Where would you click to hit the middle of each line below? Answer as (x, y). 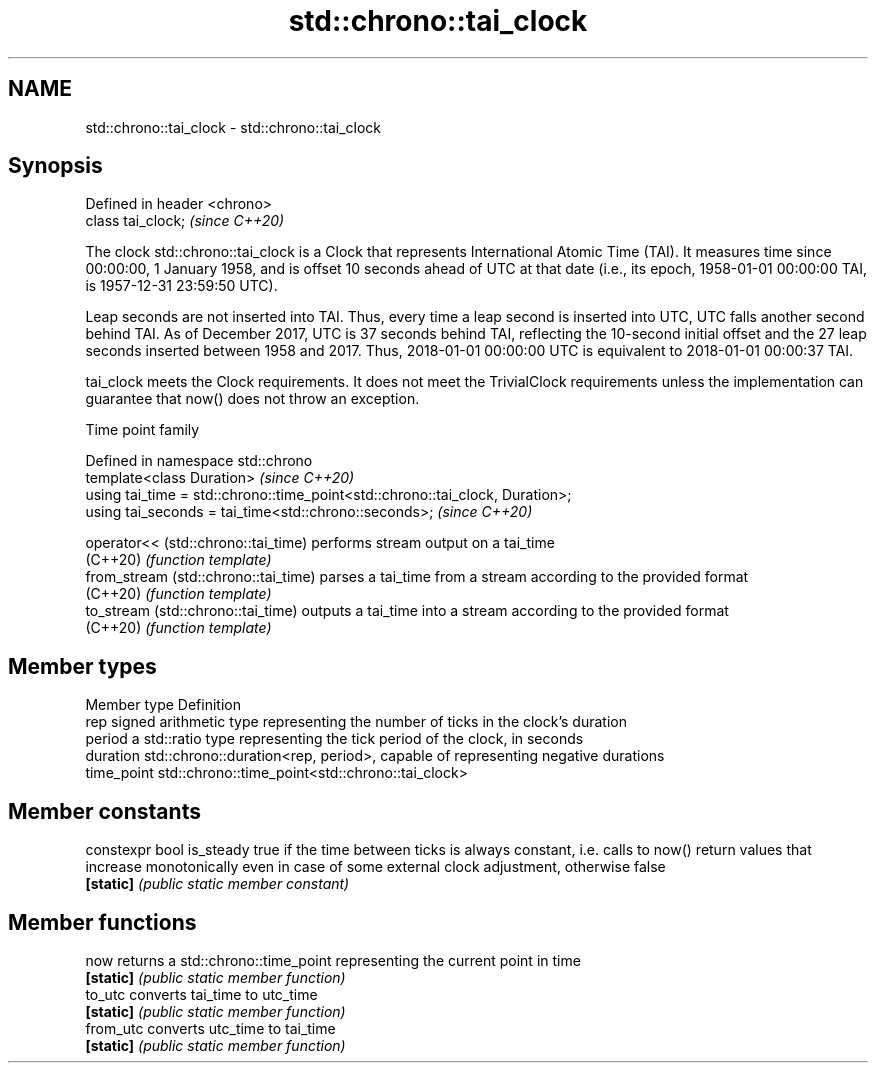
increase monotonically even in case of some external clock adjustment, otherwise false (375, 867)
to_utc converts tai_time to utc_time (201, 994)
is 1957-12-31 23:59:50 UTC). (181, 286)
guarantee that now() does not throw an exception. (252, 399)
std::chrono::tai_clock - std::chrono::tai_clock (233, 127)
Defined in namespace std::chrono (199, 461)
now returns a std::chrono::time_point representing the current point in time (333, 960)
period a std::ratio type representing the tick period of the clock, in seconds (334, 739)
